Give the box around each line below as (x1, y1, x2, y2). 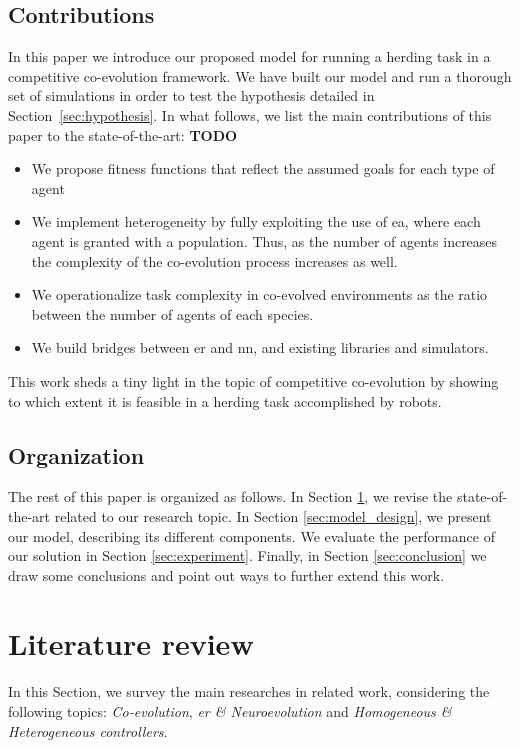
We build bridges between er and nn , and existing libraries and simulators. (31, 337, 489, 358)
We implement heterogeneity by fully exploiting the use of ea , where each (31, 211, 481, 232)
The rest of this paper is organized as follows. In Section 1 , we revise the (8, 486, 453, 507)
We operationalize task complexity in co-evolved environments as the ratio (31, 284, 488, 305)
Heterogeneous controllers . (8, 720, 168, 741)
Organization (8, 439, 145, 470)
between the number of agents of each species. (31, 303, 314, 324)
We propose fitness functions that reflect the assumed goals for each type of (31, 158, 495, 179)
